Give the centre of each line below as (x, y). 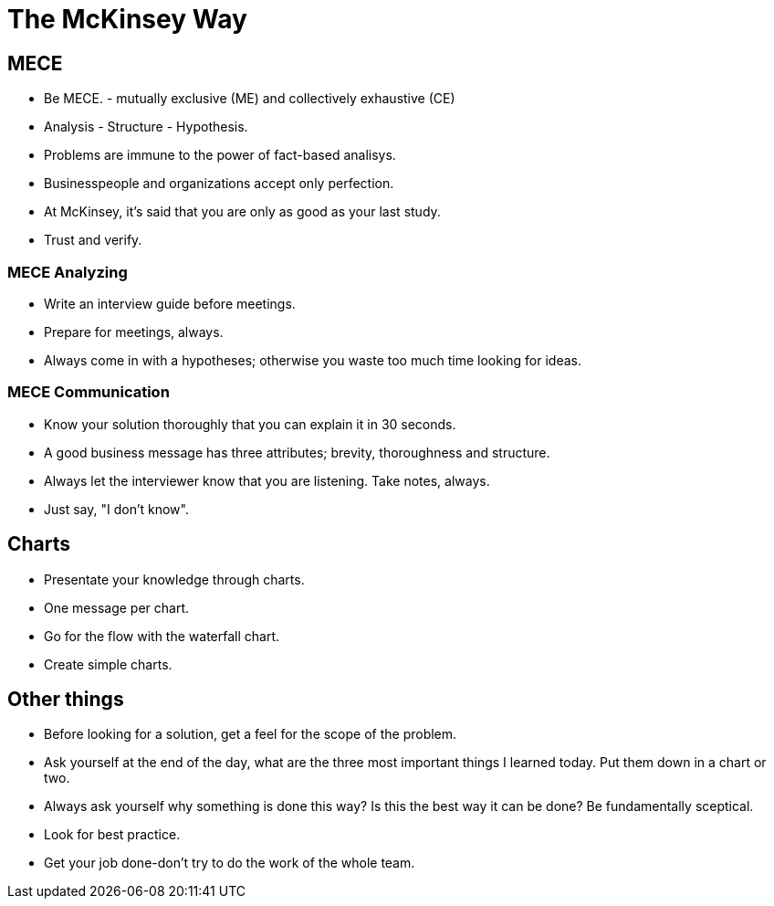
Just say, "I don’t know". (116, 509)
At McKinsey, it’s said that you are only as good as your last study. (242, 212)
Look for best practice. (112, 835)
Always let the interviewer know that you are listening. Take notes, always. (267, 480)
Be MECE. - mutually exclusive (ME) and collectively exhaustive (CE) (250, 99)
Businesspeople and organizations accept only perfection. (219, 184)
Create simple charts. (108, 664)
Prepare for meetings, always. (134, 332)
